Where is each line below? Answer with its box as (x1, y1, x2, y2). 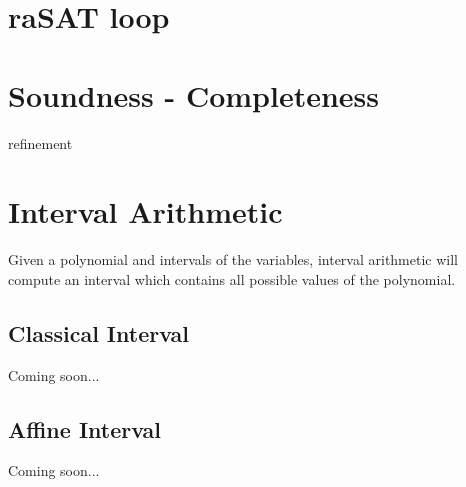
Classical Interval (8, 317, 190, 348)
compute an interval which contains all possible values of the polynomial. (8, 268, 456, 289)
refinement (8, 132, 73, 153)
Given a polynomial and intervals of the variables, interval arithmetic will (8, 249, 458, 270)
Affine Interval (8, 413, 162, 444)
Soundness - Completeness (8, 74, 380, 115)
